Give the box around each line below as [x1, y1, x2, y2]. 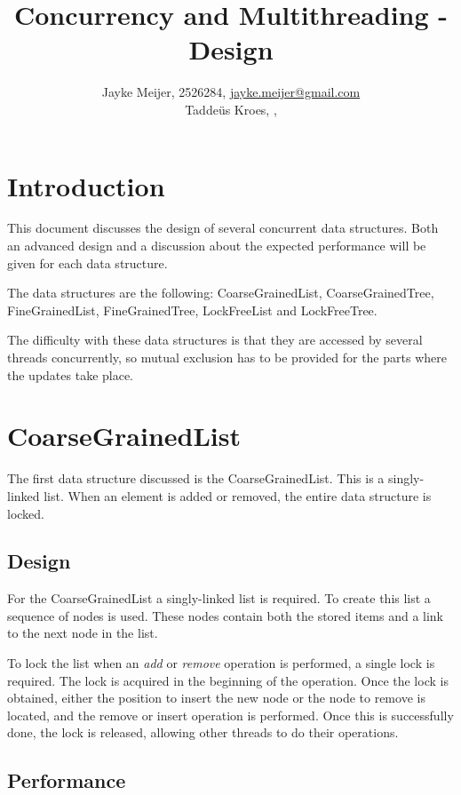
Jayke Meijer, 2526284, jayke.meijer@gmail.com [101, 83, 361, 101]
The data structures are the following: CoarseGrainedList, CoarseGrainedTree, [7, 283, 434, 302]
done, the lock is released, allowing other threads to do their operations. [7, 723, 399, 742]
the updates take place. [7, 365, 134, 384]
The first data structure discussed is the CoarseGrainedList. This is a [7, 469, 385, 488]
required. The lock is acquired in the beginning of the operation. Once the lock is [7, 671, 449, 689]
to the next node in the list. [7, 624, 158, 642]
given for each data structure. [7, 253, 168, 272]
